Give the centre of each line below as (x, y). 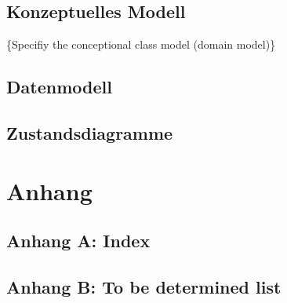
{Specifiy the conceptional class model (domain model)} (141, 44)
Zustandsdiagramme (90, 132)
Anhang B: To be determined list (144, 286)
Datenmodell (59, 87)
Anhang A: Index (78, 241)
